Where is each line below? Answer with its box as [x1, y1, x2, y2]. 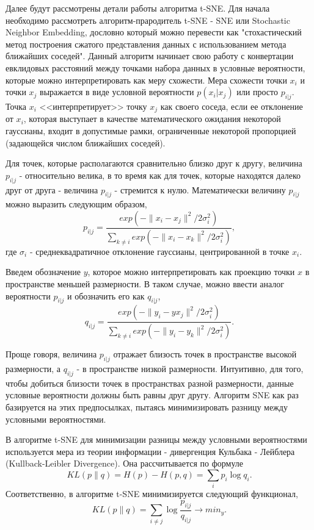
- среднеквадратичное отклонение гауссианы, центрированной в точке [29, 245, 290, 257]
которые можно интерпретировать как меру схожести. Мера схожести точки [5, 73, 287, 86]
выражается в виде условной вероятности [40, 85, 194, 98]
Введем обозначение [5, 265, 81, 278]
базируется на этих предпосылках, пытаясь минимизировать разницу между [5, 401, 288, 414]
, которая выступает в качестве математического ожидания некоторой [23, 112, 281, 125]
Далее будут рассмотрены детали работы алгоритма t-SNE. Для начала [5, 2, 270, 14]
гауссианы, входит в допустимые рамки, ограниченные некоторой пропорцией [5, 124, 296, 137]
